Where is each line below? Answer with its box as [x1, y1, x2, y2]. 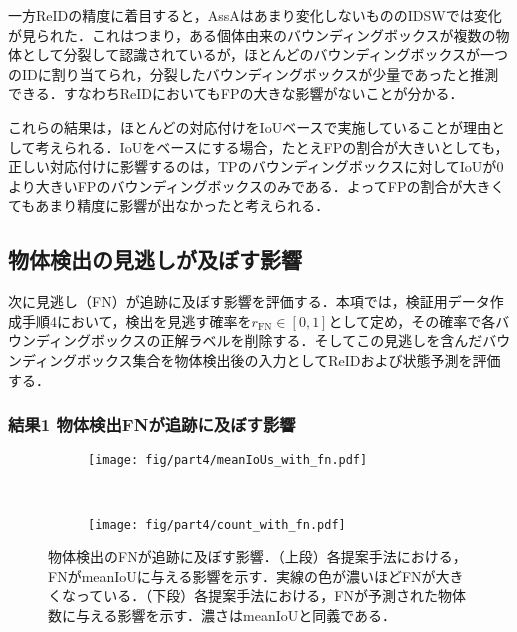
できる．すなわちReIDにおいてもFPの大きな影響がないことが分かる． [8, 83, 464, 104]
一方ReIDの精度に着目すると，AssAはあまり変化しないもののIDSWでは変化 [8, 5, 502, 25]
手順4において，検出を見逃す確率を [21, 310, 252, 331]
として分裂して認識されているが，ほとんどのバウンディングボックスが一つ [21, 44, 509, 65]
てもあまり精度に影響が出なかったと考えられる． [8, 195, 330, 216]
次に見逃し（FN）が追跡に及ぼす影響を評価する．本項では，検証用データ [8, 291, 490, 312]
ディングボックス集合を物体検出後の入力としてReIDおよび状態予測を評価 [21, 349, 501, 370]
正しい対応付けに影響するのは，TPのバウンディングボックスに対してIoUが [8, 156, 497, 177]
